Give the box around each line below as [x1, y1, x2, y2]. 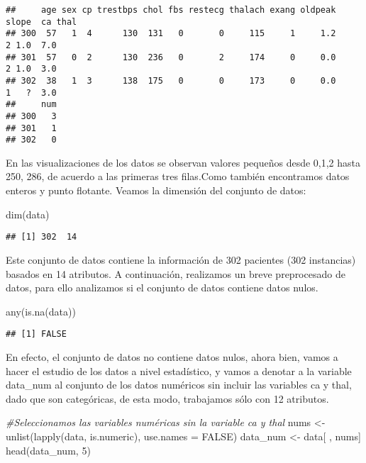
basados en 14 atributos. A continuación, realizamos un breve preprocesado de [6, 266, 345, 281]
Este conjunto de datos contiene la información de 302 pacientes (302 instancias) [6, 252, 356, 267]
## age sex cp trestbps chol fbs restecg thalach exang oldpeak [6, 5, 336, 15]
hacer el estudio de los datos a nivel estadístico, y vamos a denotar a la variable [6, 363, 352, 378]
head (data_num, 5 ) [6, 442, 91, 457]
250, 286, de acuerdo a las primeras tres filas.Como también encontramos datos [6, 169, 350, 184]
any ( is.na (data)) [6, 303, 76, 318]
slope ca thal [6, 16, 77, 27]
